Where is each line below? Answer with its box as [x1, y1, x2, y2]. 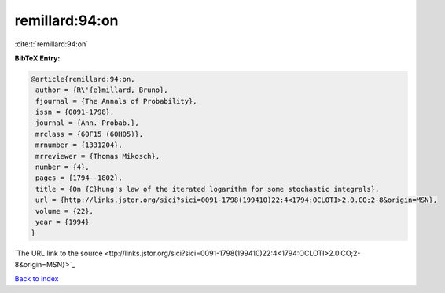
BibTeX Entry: [14, 53, 61, 63]
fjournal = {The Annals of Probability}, [35, 97, 197, 105]
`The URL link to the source [14, 248, 103, 258]
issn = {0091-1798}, [35, 108, 115, 117]
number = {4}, [35, 163, 90, 172]
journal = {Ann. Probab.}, [35, 119, 139, 127]
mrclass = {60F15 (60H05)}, [35, 130, 144, 138]
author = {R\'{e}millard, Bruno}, [35, 86, 168, 94]
